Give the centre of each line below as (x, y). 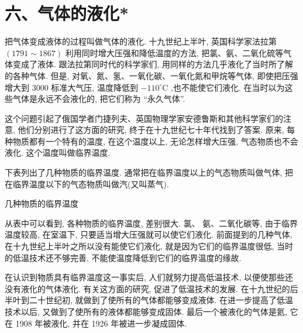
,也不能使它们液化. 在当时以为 (228, 87)
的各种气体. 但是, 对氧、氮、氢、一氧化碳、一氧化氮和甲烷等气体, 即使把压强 (151, 75)
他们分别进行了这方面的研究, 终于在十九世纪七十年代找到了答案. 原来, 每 (156, 130)
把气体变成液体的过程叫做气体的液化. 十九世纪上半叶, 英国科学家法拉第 (141, 41)
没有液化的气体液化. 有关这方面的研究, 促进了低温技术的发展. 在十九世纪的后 (151, 288)
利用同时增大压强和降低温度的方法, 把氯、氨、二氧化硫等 (174, 52)
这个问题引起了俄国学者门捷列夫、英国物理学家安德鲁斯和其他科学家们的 (144, 118)
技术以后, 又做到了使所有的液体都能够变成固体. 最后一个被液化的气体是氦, (146, 311)
